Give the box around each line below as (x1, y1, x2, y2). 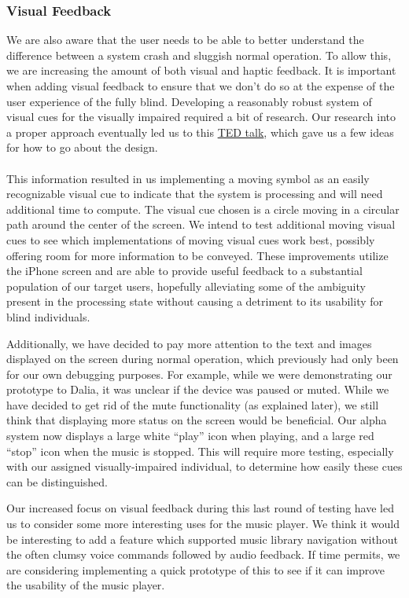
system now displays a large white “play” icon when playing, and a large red (6, 427, 374, 444)
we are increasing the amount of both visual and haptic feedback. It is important (6, 62, 396, 79)
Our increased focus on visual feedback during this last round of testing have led (6, 500, 394, 516)
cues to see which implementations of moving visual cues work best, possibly (6, 231, 375, 248)
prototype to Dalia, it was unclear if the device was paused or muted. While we (6, 381, 389, 398)
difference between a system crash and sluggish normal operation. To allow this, (6, 46, 392, 63)
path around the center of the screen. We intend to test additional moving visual (6, 216, 396, 233)
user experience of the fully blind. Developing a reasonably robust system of (6, 93, 372, 109)
